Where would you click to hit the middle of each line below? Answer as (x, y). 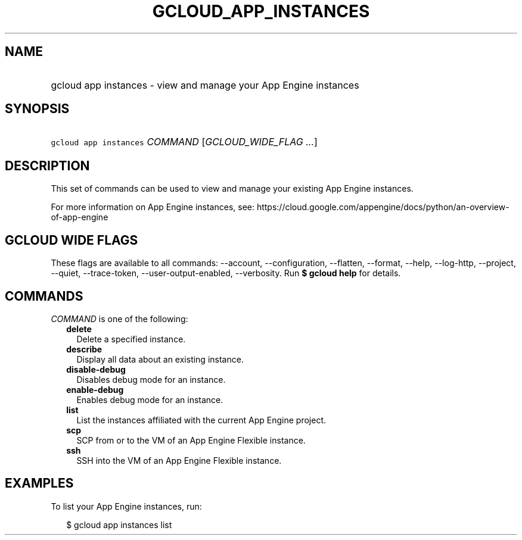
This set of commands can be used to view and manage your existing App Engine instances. (232, 189)
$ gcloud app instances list (119, 525)
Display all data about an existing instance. (160, 359)
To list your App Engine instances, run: (126, 506)
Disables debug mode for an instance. (151, 379)
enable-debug (95, 389)
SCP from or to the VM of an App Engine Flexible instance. (191, 440)
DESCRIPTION (47, 166)
